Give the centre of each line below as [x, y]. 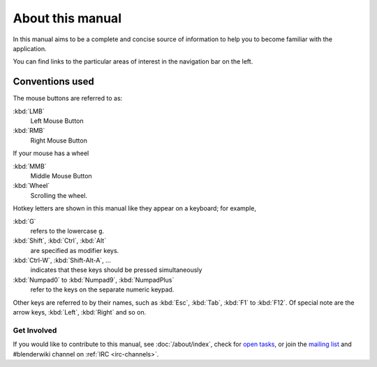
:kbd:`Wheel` [31, 186]
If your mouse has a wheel [51, 153]
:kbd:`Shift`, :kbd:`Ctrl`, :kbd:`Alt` [60, 240]
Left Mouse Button [57, 121]
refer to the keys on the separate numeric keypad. [102, 289]
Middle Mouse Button [61, 175]
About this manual [67, 18]
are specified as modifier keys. [75, 250]
